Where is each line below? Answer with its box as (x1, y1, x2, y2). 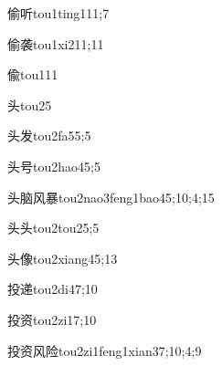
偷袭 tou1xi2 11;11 (7, 34, 104, 53)
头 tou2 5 (7, 95, 52, 114)
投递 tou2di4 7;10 (7, 279, 98, 298)
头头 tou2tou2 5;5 (7, 218, 100, 237)
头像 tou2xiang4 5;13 (7, 248, 118, 267)
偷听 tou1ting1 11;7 (7, 4, 110, 22)
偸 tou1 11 (7, 65, 58, 84)
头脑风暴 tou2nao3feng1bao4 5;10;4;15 (7, 187, 215, 206)
